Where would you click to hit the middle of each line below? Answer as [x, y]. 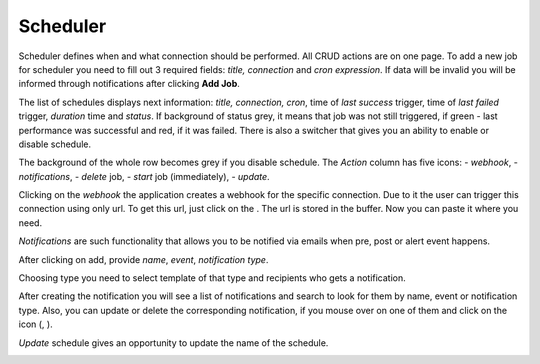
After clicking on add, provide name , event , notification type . [143, 259]
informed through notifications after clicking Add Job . [129, 84]
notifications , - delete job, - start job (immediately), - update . [144, 176]
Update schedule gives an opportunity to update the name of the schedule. [173, 342]
